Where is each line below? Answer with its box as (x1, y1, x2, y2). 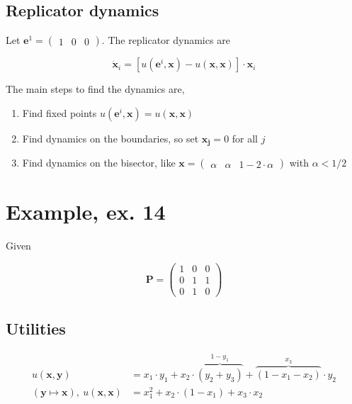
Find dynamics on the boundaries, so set (22, 130, 199, 145)
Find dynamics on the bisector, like (22, 155, 176, 170)
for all (232, 130, 259, 145)
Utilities (6, 317, 66, 339)
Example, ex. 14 (6, 197, 166, 226)
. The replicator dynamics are (101, 33, 230, 47)
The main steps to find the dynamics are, (6, 82, 185, 96)
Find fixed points (22, 105, 97, 120)
